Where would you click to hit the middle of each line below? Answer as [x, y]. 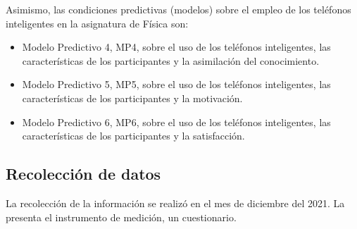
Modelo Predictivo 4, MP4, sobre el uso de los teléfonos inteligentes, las [176, 47]
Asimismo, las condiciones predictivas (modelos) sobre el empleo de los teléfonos [178, 9]
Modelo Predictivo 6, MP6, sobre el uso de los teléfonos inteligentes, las [176, 122]
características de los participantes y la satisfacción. [133, 136]
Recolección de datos [83, 174]
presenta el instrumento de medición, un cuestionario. [121, 217]
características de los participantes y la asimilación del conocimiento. [171, 60]
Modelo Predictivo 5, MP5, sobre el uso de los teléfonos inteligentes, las [176, 84]
